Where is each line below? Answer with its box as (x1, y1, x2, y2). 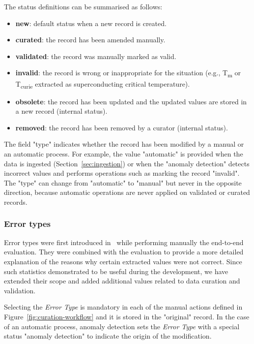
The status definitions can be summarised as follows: (4, 1, 163, 11)
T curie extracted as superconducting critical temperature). (15, 78, 190, 90)
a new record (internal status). (15, 106, 108, 116)
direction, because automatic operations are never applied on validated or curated (4, 187, 250, 197)
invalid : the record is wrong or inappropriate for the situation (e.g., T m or (15, 67, 241, 79)
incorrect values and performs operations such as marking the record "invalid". (4, 168, 240, 178)
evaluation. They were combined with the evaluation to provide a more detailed (4, 247, 244, 257)
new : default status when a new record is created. (15, 18, 167, 28)
